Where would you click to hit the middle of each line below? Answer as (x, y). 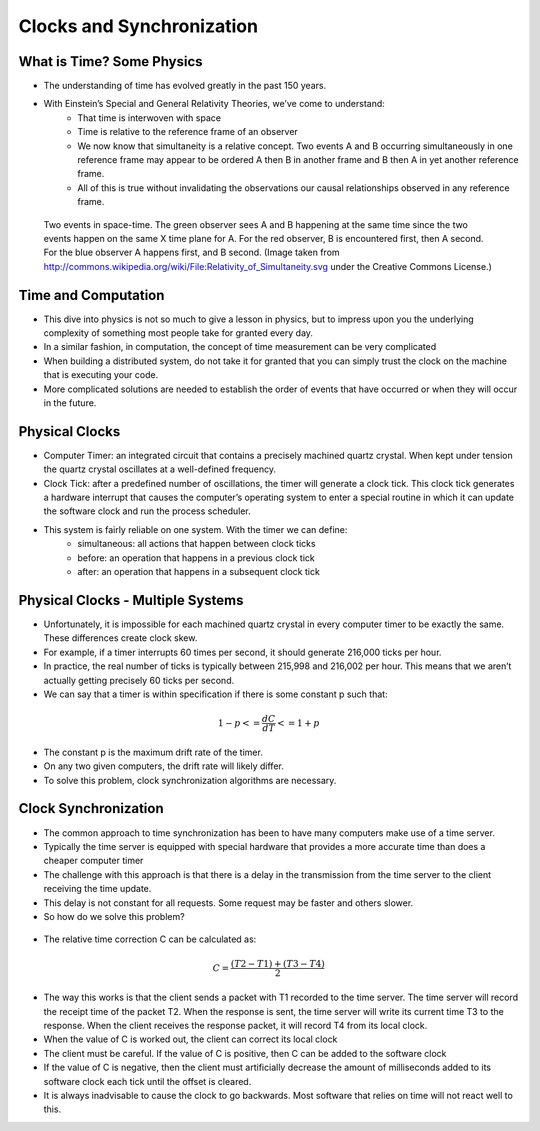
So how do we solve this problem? (114, 916)
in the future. (70, 403)
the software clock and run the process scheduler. (147, 511)
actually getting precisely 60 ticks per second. (139, 680)
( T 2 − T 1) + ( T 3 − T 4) (277, 964)
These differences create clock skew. (120, 638)
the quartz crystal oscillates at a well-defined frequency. (160, 469)
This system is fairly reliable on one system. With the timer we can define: (195, 529)
